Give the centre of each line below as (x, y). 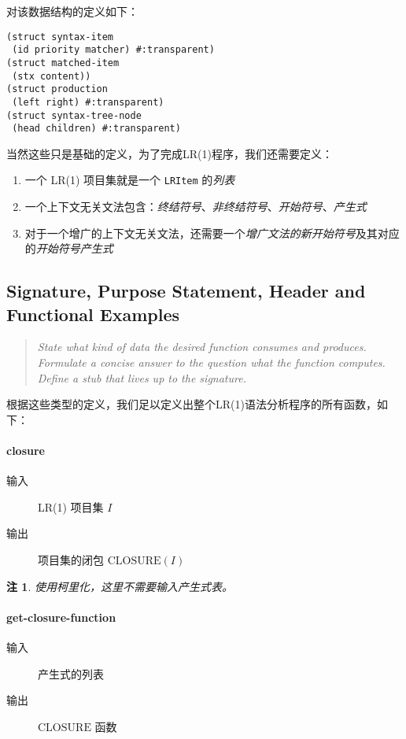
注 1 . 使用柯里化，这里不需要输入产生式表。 (120, 586)
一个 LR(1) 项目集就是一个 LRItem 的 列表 (130, 180)
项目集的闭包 (71, 560)
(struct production (57, 89)
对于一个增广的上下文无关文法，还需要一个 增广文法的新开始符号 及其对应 (212, 233)
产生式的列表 (71, 673)
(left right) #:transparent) (88, 102)
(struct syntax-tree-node (74, 115)
